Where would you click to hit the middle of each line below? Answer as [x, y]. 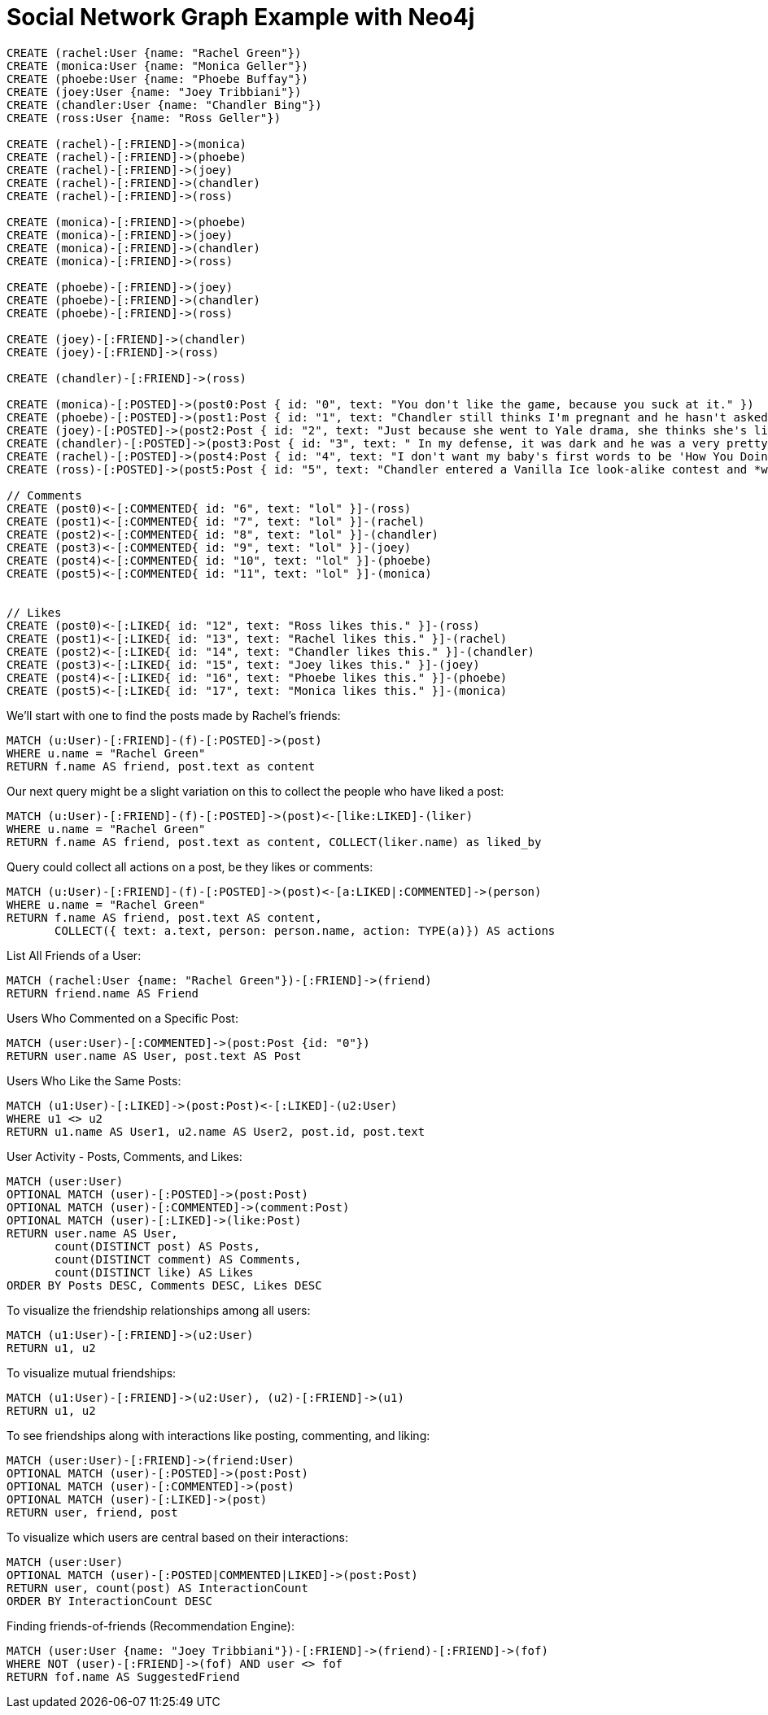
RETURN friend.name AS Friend [103, 993]
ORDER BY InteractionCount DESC [109, 1601]
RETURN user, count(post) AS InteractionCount [157, 1588]
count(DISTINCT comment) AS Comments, [178, 1259]
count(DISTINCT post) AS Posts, [157, 1246]
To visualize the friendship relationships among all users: [159, 1310]
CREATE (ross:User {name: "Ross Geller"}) [144, 118]
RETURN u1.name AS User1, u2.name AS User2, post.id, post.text [216, 1131]
